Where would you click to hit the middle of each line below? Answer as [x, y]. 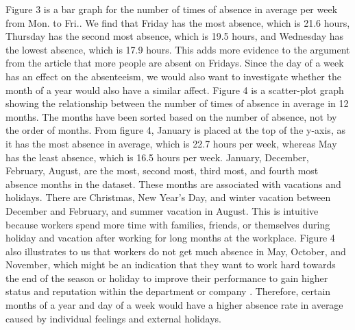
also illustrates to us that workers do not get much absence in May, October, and [176, 251]
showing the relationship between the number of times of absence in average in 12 [177, 103]
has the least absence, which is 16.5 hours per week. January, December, [157, 157]
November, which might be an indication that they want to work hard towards [171, 264]
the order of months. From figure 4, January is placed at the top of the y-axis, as [175, 130]
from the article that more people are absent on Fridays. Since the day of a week [175, 63]
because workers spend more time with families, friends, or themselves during [168, 224]
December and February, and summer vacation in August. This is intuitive [162, 210]
